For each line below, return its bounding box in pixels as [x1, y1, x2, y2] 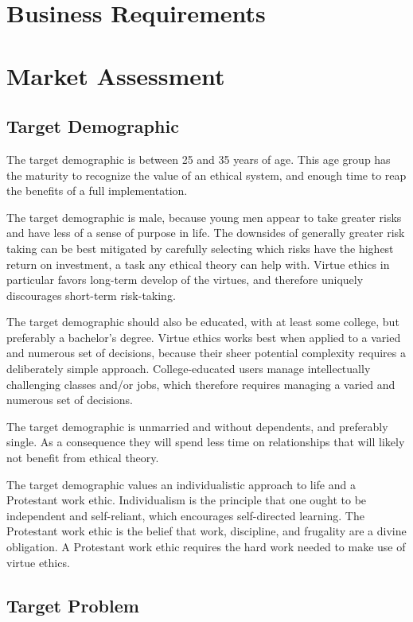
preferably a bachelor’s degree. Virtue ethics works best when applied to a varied [6, 328, 401, 345]
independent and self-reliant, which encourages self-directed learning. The [6, 507, 364, 523]
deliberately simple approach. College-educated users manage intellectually [6, 360, 371, 377]
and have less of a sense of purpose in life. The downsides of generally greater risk [6, 224, 405, 241]
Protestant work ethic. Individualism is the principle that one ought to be [6, 492, 367, 508]
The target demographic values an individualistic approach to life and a [6, 476, 356, 492]
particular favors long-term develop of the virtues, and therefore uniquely [6, 271, 364, 288]
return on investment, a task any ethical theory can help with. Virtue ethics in [6, 255, 390, 272]
